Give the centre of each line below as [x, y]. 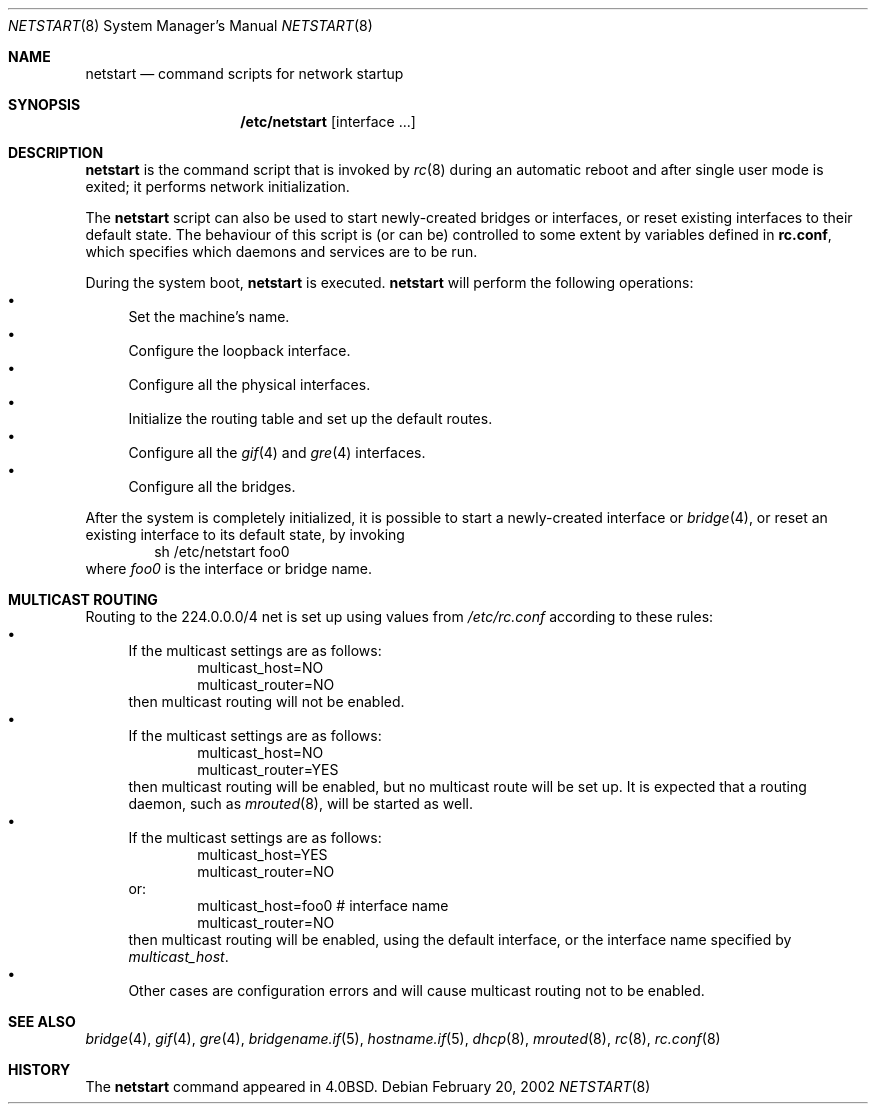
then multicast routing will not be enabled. [266, 701]
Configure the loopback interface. [239, 350]
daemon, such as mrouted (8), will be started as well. [301, 803]
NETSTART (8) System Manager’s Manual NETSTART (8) [190, 25]
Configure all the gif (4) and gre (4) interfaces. [277, 452]
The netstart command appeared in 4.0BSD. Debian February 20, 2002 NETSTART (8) [368, 1086]
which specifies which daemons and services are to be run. [281, 251]
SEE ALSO [42, 1021]
